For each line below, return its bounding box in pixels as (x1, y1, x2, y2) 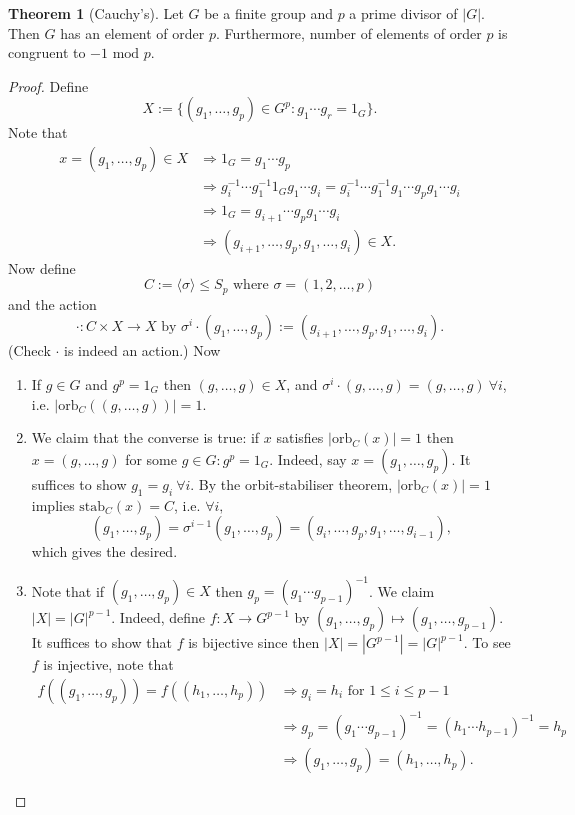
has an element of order (60, 22, 205, 43)
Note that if (31, 580, 105, 601)
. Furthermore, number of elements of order (215, 22, 482, 43)
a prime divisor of (349, 3, 458, 23)
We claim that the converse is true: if (31, 427, 260, 448)
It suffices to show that (31, 632, 172, 653)
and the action (8, 293, 97, 314)
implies (31, 494, 75, 515)
